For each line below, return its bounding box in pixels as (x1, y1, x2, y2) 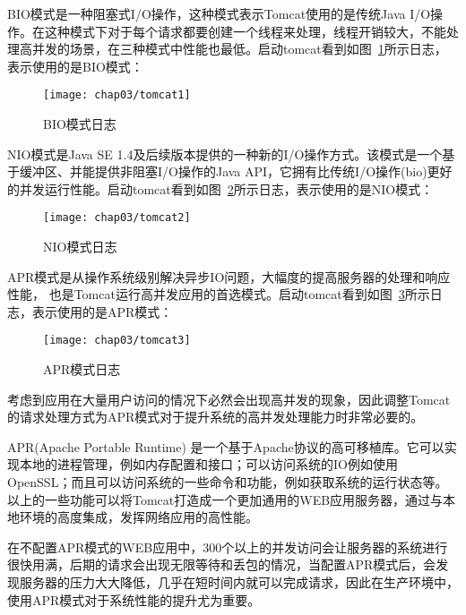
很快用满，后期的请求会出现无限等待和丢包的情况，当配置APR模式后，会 (7, 555, 436, 574)
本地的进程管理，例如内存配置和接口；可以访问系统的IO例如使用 (19, 455, 398, 474)
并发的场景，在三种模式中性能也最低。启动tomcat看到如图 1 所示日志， (31, 39, 447, 58)
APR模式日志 (43, 360, 121, 379)
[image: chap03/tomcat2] (43, 211, 191, 225)
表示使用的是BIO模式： (7, 56, 143, 75)
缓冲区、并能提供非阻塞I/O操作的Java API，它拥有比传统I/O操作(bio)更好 (19, 162, 453, 181)
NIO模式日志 (43, 237, 117, 256)
